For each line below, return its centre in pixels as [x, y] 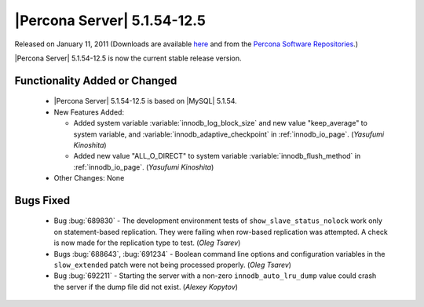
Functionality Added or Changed [96, 80]
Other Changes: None [89, 178]
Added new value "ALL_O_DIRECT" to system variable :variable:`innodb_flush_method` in [217, 156]
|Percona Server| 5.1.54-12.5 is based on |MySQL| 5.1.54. [145, 101]
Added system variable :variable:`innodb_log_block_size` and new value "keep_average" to [221, 123]
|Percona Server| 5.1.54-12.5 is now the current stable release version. [128, 58]
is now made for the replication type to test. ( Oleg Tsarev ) [147, 243]
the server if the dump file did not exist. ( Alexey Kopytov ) [146, 287]
